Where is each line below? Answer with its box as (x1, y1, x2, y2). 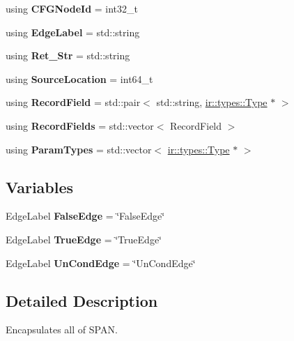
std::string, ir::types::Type (156, 95, 268, 109)
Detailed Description (6, 289, 158, 311)
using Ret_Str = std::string (6, 48, 130, 63)
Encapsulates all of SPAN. (6, 322, 118, 337)
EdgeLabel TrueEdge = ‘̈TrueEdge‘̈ (6, 232, 162, 246)
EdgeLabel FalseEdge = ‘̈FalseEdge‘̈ (6, 209, 165, 223)
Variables (6, 176, 74, 197)
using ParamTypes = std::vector (6, 142, 152, 156)
